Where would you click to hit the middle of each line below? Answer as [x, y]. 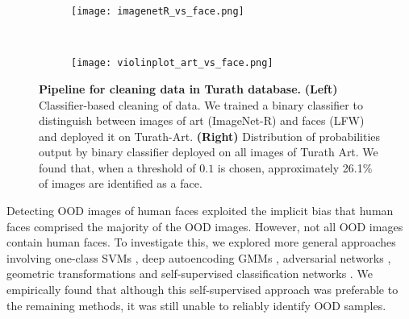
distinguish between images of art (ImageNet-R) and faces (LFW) [202, 120]
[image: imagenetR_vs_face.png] [158, 11]
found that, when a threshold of [117, 167]
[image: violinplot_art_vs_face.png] [172, 63]
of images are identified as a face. [121, 183]
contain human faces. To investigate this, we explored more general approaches [201, 242]
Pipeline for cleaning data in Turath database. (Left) [188, 88]
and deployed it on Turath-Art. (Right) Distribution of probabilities [210, 136]
